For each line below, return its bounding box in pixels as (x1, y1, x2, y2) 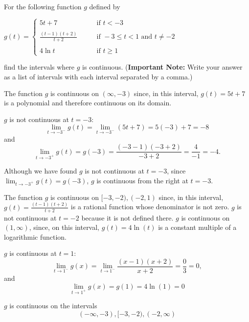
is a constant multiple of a (158, 222, 237, 232)
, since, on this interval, (29, 222, 100, 232)
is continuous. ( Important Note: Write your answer (82, 62, 243, 72)
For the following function (4, 1, 82, 11)
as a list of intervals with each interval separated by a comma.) (4, 72, 193, 81)
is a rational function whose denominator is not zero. (70, 201, 229, 212)
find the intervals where (4, 62, 75, 72)
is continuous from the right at (96, 175, 188, 186)
